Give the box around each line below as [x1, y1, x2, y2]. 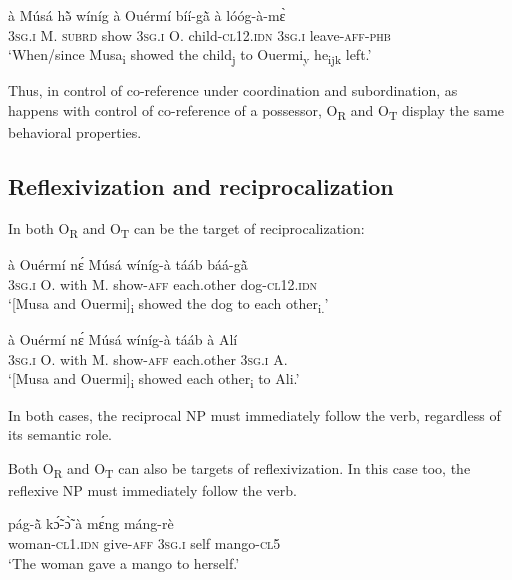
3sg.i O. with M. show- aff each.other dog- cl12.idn [8, 273, 318, 294]
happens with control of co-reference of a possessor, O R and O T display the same [8, 99, 505, 123]
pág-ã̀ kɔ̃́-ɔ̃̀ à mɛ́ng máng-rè [8, 513, 174, 534]
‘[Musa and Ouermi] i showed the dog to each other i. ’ [8, 293, 329, 316]
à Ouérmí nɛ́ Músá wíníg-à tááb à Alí [8, 329, 238, 350]
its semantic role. [8, 424, 113, 445]
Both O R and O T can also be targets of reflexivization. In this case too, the [8, 457, 471, 481]
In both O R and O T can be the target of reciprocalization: [8, 217, 365, 241]
